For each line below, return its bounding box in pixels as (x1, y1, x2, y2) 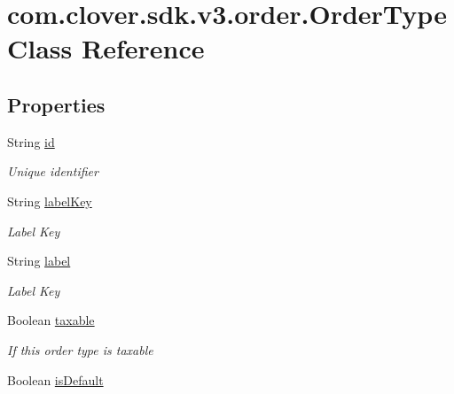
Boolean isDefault (7, 370, 104, 389)
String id (7, 132, 55, 151)
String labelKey (7, 191, 92, 210)
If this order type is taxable (7, 340, 153, 359)
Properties (7, 90, 106, 118)
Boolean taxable (7, 311, 95, 329)
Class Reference (7, 30, 205, 66)
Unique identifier (7, 162, 98, 181)
